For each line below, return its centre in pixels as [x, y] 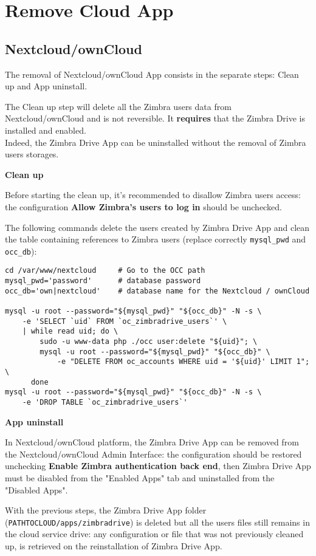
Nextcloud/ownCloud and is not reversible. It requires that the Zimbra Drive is [155, 118]
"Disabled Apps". [36, 489]
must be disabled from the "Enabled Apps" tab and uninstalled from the [140, 477]
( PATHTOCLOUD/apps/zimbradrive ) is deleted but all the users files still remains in [157, 522]
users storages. [32, 154]
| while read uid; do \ [70, 331]
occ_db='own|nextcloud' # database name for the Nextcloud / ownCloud [157, 291]
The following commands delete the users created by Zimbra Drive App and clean [157, 227]
